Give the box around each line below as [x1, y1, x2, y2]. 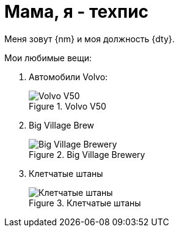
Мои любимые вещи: [4, 52, 92, 63]
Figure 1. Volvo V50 [29, 100, 106, 111]
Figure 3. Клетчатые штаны [29, 197, 141, 208]
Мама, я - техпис [4, 1, 149, 22]
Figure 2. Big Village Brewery [29, 149, 145, 160]
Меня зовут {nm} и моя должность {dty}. [4, 33, 175, 44]
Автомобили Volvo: [29, 71, 108, 82]
